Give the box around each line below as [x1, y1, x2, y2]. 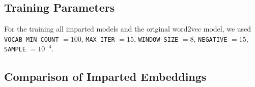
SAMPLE [4, 46, 26, 53]
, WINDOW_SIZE [133, 33, 179, 44]
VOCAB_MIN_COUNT [4, 36, 59, 43]
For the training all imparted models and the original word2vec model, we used [4, 23, 251, 34]
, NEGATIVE [193, 33, 228, 44]
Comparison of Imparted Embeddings [4, 68, 207, 84]
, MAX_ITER [81, 33, 115, 44]
